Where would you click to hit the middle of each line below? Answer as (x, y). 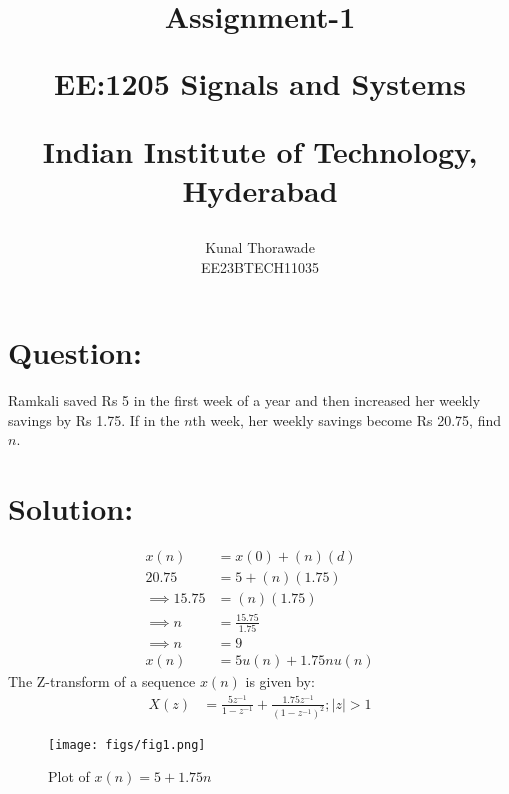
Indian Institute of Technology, (260, 150)
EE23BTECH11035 (260, 266)
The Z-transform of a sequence (102, 680)
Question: (75, 352)
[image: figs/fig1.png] (127, 744)
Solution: (71, 508)
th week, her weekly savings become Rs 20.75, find (347, 419)
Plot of (69, 776)
